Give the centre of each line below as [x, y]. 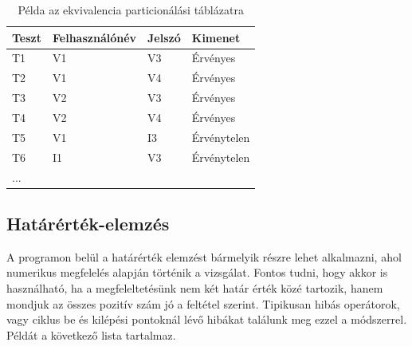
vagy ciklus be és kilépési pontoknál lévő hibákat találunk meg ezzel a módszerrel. [207, 319]
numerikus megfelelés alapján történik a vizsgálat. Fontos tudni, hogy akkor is [197, 272]
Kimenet [216, 37]
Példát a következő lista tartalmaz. [91, 334]
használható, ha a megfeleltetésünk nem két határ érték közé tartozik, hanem [195, 287]
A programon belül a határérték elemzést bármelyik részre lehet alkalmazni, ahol [204, 256]
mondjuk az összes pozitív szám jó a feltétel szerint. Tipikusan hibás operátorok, [203, 303]
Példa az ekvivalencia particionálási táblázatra [131, 10]
